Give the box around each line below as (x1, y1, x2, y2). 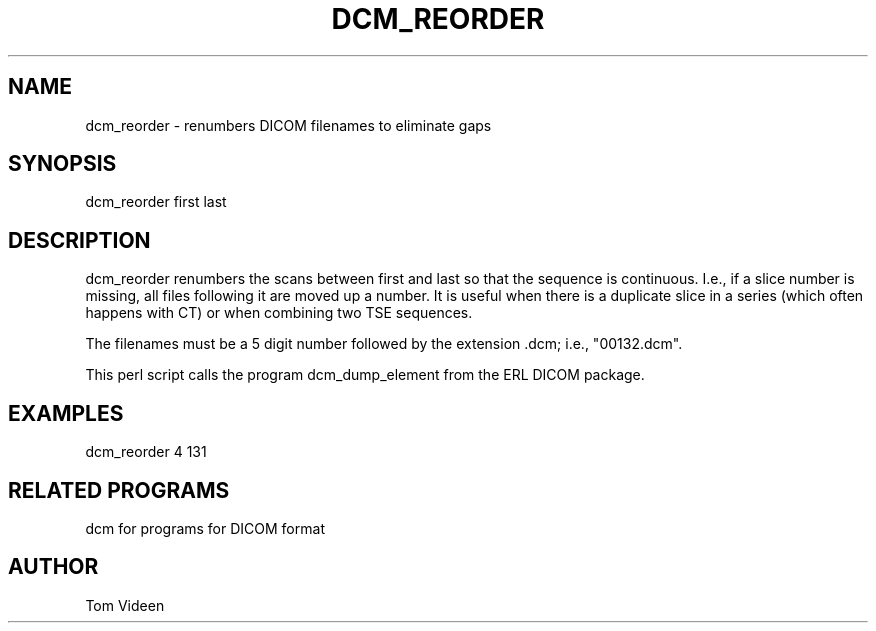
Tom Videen (85, 596, 165, 614)
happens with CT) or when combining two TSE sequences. (85, 304, 473, 322)
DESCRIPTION (8, 227, 151, 253)
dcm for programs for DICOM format (85, 519, 325, 537)
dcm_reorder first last (85, 193, 227, 211)
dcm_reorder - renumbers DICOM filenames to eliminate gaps (85, 116, 492, 134)
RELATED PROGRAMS (8, 477, 230, 503)
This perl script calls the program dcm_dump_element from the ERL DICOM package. (85, 366, 645, 384)
